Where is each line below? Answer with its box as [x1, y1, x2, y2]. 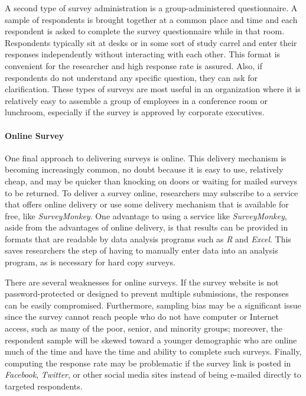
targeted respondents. [5, 380, 83, 392]
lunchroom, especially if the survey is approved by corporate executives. [5, 106, 265, 118]
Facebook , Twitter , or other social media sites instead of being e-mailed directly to [5, 368, 301, 381]
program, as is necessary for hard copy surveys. [5, 256, 175, 268]
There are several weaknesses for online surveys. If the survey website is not [5, 275, 279, 288]
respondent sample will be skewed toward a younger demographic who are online [5, 333, 297, 346]
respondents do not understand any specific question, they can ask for [5, 71, 258, 83]
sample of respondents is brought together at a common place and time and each [5, 13, 298, 25]
